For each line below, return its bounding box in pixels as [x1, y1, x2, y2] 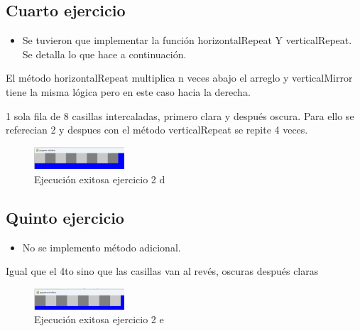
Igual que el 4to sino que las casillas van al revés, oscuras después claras [6, 264, 319, 278]
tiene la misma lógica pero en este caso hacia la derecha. [6, 84, 251, 99]
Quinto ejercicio [6, 207, 124, 229]
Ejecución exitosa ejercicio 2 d [34, 172, 165, 187]
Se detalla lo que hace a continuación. [22, 46, 187, 61]
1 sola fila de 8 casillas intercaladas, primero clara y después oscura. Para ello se [6, 108, 354, 123]
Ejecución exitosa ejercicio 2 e [34, 312, 164, 327]
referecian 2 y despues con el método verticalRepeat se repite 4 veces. [6, 122, 308, 137]
